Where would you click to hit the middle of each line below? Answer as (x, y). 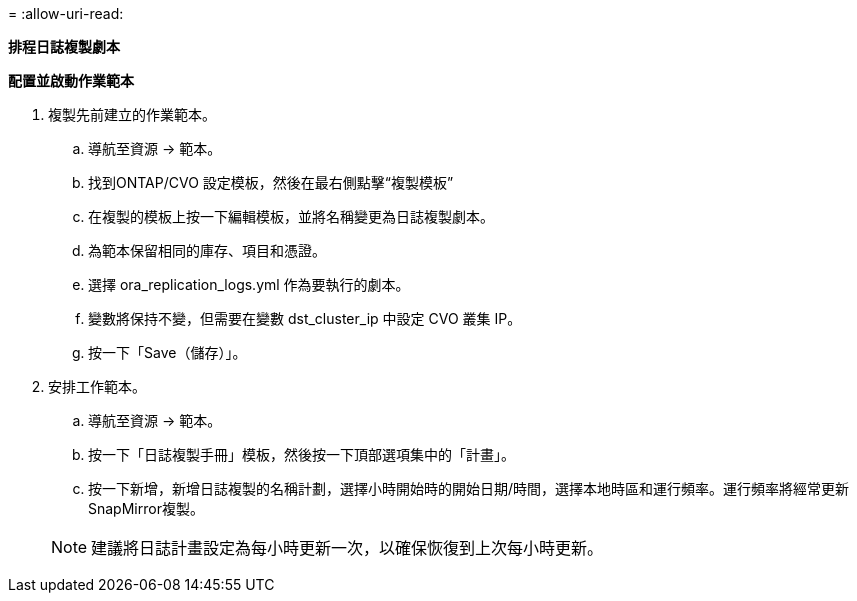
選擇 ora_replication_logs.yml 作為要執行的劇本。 (249, 284)
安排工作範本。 (97, 386)
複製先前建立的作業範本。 (132, 114)
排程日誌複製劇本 (64, 46)
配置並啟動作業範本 (71, 80)
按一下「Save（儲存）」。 (167, 352)
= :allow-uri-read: (66, 13)
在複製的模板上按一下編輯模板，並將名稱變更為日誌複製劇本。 (291, 216)
